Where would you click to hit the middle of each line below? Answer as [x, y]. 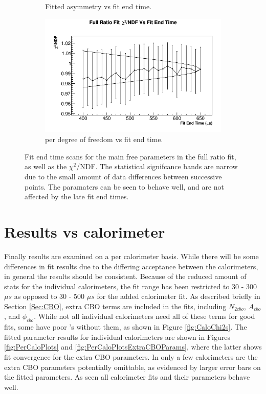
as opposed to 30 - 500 [49, 296]
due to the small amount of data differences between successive [123, 177]
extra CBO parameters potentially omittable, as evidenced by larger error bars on [132, 367]
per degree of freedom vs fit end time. [104, 139]
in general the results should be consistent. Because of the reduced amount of [125, 276]
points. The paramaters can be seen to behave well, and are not [124, 186]
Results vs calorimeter [85, 231]
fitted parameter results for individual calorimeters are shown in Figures [117, 337]
